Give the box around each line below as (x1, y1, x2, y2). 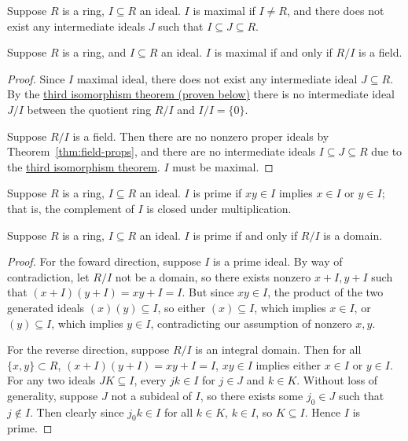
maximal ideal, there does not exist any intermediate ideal (76, 70, 358, 86)
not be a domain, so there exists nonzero (115, 268, 311, 285)
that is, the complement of (7, 200, 134, 216)
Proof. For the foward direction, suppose (7, 253, 201, 270)
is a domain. (323, 226, 383, 243)
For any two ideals (7, 372, 96, 388)
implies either (255, 356, 322, 373)
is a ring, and (62, 44, 127, 61)
